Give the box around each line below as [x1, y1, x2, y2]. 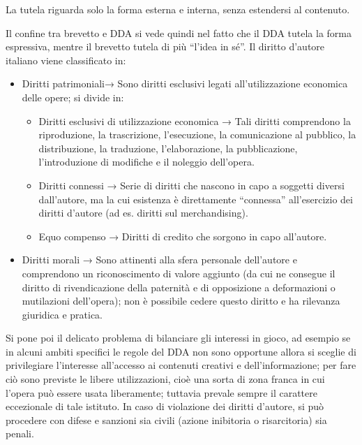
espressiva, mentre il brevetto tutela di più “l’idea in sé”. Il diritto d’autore [6, 39, 325, 54]
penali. [6, 426, 34, 441]
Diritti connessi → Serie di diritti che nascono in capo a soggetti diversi [38, 177, 345, 192]
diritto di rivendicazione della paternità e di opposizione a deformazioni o [22, 279, 335, 294]
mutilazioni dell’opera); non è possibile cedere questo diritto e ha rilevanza [22, 293, 340, 308]
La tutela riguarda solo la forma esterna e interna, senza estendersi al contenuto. [6, 2, 350, 16]
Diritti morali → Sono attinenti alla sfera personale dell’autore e [22, 252, 297, 267]
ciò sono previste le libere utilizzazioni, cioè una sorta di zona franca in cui [6, 372, 325, 386]
